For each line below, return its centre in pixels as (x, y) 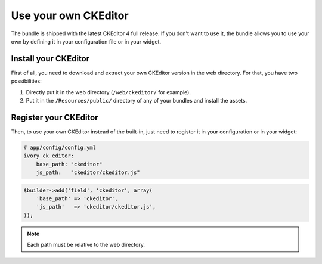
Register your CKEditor (55, 117)
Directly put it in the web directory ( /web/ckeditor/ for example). (108, 92)
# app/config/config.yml (60, 147)
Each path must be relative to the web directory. (86, 245)
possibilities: (26, 81)
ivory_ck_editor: (49, 156)
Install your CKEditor (50, 59)
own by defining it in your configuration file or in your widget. (86, 41)
